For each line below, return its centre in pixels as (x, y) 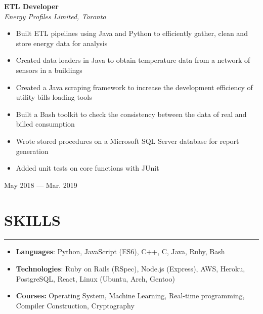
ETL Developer (31, 6)
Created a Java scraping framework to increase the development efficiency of (134, 87)
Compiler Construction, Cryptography (75, 305)
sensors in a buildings (49, 70)
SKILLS (32, 220)
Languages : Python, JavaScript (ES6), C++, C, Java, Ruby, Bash (120, 251)
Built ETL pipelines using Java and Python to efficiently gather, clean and (132, 33)
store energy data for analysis (62, 43)
